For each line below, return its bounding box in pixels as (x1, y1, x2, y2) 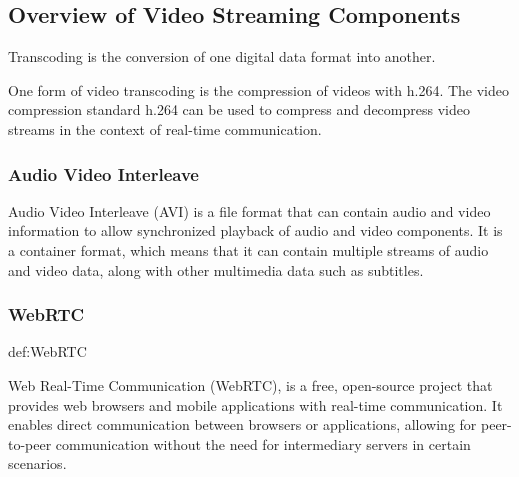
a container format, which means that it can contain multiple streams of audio (8, 239, 489, 260)
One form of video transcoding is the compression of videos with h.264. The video (8, 79, 510, 100)
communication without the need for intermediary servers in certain (55, 433, 471, 454)
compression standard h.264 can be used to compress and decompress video (8, 99, 470, 120)
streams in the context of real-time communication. (8, 118, 322, 139)
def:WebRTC (8, 341, 87, 362)
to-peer (8, 433, 52, 454)
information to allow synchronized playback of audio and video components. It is (8, 220, 503, 241)
